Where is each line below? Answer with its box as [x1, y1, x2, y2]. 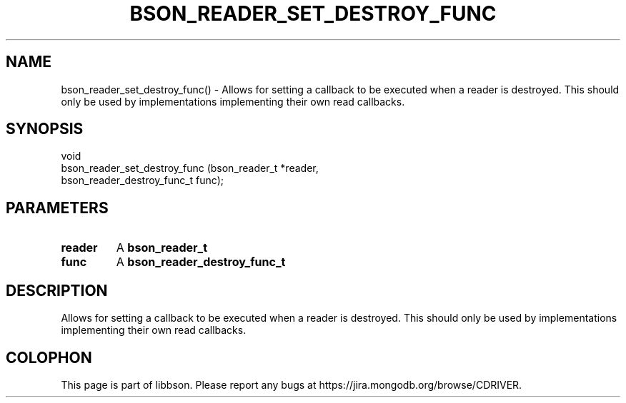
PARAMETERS [6, 198, 109, 217]
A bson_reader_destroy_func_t [116, 255, 286, 270]
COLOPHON [6, 348, 92, 367]
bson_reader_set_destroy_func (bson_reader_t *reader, [61, 162, 319, 175]
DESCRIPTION [6, 281, 108, 300]
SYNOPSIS [6, 120, 84, 138]
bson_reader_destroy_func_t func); [61, 174, 224, 187]
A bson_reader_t [116, 240, 208, 255]
